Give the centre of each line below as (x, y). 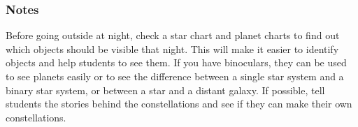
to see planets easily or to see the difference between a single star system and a (175, 76)
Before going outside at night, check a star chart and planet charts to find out (173, 35)
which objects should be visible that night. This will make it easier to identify (172, 48)
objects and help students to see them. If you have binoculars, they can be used (176, 62)
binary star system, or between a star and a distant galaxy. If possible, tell (165, 90)
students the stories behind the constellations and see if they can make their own (179, 104)
